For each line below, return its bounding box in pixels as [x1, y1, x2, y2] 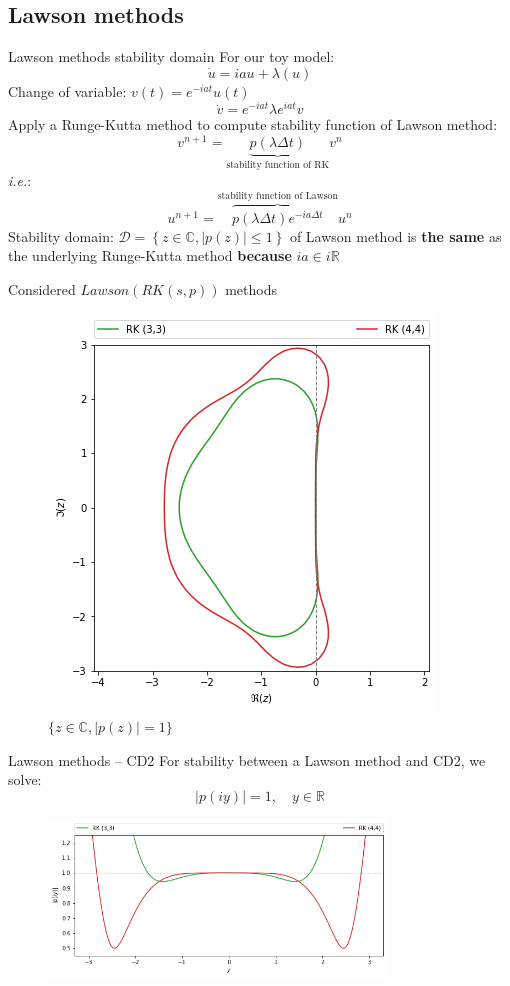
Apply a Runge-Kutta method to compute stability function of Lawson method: [8, 114, 498, 135]
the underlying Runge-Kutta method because [8, 245, 292, 266]
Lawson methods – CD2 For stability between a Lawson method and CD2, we [8, 749, 486, 770]
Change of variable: [8, 80, 127, 101]
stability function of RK [226, 160, 330, 171]
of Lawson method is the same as [289, 225, 502, 246]
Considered [8, 278, 76, 299]
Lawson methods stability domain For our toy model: [8, 46, 335, 67]
